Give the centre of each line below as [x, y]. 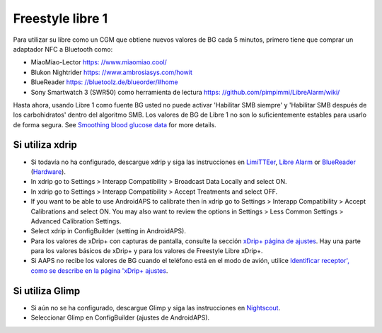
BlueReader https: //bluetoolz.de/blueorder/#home [104, 82]
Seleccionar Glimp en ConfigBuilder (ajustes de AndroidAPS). [120, 317]
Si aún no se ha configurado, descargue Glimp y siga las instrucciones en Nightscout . [156, 308]
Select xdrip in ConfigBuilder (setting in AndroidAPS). [109, 231]
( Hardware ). [48, 171]
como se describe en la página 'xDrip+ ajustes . [99, 270]
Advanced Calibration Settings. [76, 221]
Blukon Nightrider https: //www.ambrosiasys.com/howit [111, 72]
